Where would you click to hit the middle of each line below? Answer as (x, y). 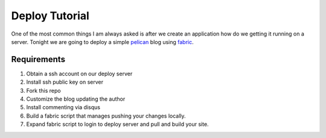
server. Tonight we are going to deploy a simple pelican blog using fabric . (103, 42)
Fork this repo (43, 90)
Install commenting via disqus (63, 107)
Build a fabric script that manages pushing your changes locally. (106, 116)
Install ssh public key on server (65, 82)
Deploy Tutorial (50, 16)
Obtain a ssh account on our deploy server (79, 74)
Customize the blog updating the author (76, 99)
